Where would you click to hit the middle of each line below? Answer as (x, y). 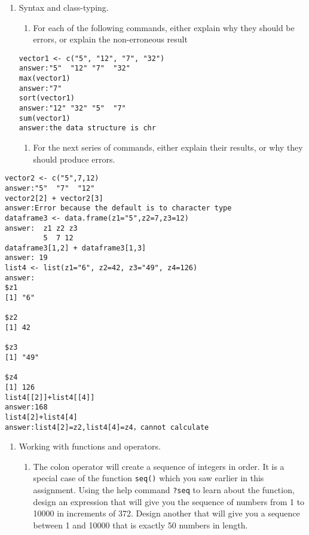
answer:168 (26, 407)
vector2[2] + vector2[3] (54, 198)
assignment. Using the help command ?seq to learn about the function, (164, 490)
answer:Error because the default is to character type (118, 208)
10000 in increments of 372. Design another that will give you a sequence (166, 513)
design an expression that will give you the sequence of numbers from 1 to (169, 501)
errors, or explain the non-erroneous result (110, 39)
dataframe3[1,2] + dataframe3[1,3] (76, 248)
